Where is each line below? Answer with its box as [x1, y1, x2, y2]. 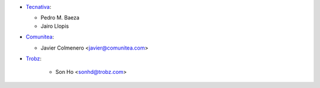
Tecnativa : [25, 4, 52, 10]
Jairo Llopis [40, 22, 69, 30]
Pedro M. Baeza [40, 14, 80, 21]
